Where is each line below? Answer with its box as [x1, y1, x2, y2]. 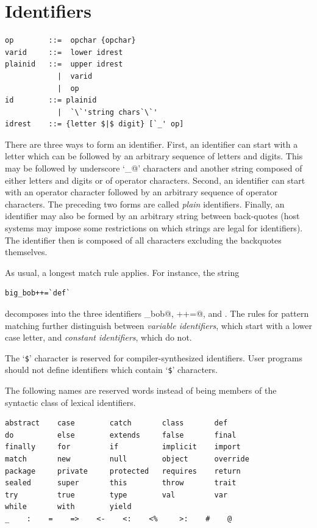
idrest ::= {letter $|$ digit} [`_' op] [5, 120, 184, 129]
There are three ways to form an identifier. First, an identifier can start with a [5, 137, 298, 150]
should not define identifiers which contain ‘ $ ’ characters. [5, 363, 218, 376]
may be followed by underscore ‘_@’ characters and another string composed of [5, 162, 302, 175]
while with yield [5, 502, 132, 512]
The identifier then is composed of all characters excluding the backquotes [5, 233, 282, 246]
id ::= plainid [5, 96, 97, 105]
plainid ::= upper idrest [5, 60, 123, 69]
